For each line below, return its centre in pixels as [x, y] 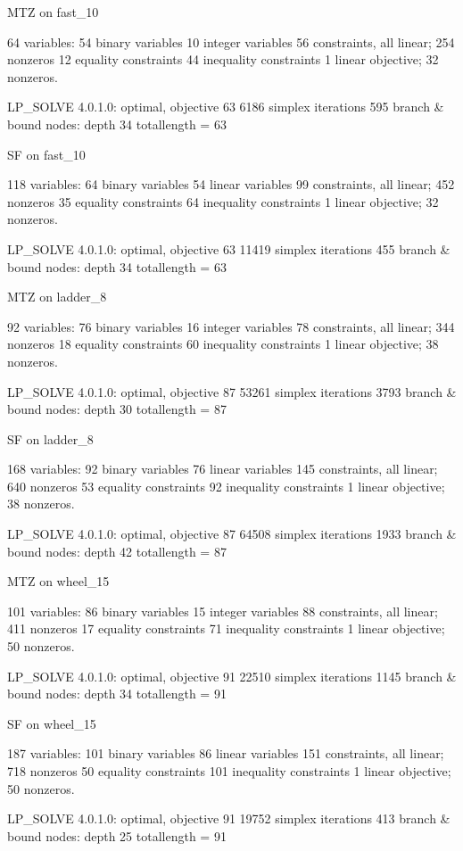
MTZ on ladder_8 [57, 297]
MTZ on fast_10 [53, 12]
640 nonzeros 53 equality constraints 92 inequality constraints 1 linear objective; [226, 486]
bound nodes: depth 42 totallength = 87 [117, 551]
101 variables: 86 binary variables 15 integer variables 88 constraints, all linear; [223, 611]
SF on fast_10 [46, 154]
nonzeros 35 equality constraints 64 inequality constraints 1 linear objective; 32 [223, 201]
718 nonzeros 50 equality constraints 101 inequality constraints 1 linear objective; [229, 771]
